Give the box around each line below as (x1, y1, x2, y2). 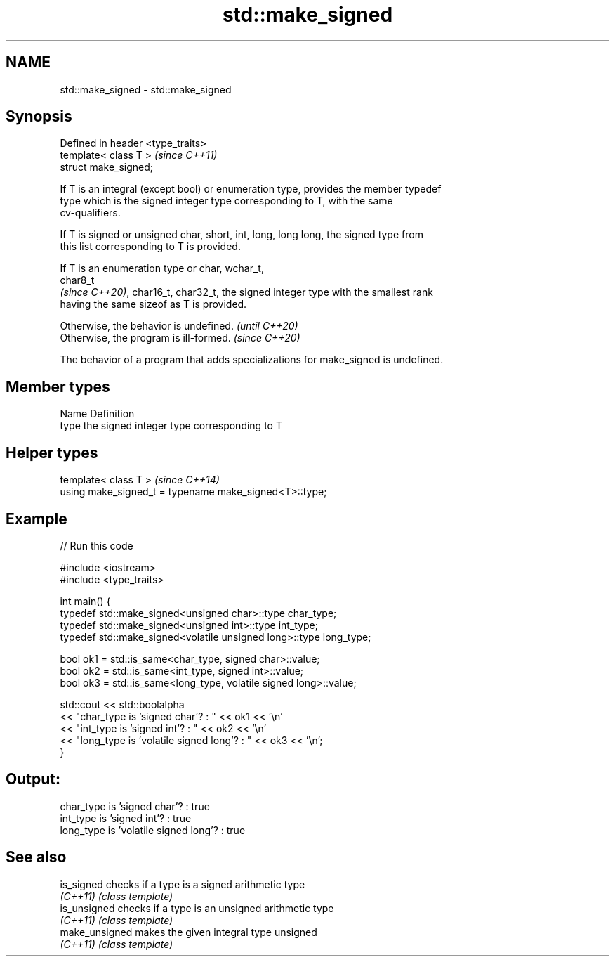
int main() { (60, 594, 111, 607)
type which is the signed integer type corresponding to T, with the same (60, 195, 393, 207)
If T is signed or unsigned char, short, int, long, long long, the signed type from (60, 228, 423, 241)
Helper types (6, 443, 98, 462)
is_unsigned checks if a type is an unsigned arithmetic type (60, 902, 334, 914)
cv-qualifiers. (60, 207, 121, 219)
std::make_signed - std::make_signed (60, 83, 232, 96)
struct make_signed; (60, 161, 154, 174)
